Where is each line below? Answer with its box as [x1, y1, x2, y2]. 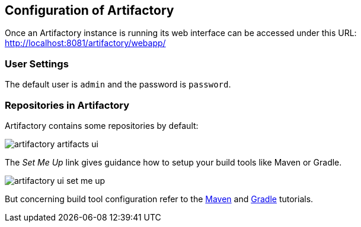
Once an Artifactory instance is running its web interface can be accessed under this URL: [5, 28, 357, 38]
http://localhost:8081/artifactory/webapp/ [5, 38, 166, 48]
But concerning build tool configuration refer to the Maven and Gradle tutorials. [5, 193, 314, 204]
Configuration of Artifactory [5, 3, 174, 18]
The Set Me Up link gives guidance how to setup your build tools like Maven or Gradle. [5, 157, 342, 167]
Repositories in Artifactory [5, 99, 130, 111]
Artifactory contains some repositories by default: [5, 120, 199, 131]
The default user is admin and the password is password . [5, 79, 231, 90]
